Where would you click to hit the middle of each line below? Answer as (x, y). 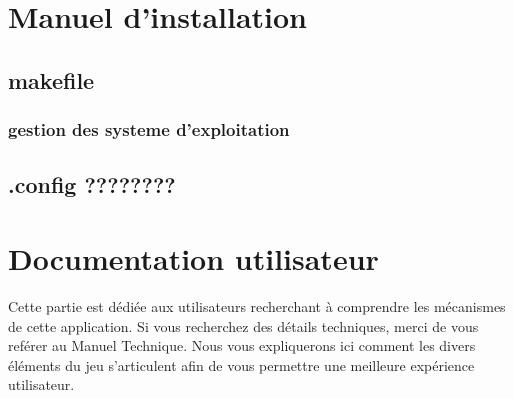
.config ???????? (92, 184)
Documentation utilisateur (193, 257)
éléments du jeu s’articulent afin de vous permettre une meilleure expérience (241, 364)
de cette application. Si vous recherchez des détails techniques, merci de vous (243, 325)
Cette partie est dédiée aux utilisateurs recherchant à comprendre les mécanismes (257, 305)
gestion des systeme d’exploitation (149, 129)
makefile (51, 79)
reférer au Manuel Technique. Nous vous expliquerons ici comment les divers (242, 345)
